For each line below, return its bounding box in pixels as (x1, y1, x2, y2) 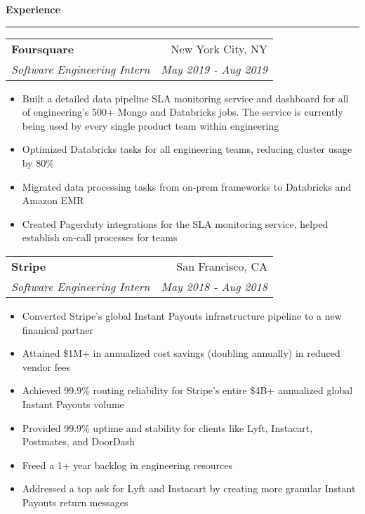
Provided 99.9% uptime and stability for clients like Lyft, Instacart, (22, 420, 313, 435)
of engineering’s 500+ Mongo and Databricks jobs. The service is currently (22, 104, 343, 119)
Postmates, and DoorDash (22, 434, 135, 449)
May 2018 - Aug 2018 (161, 278, 267, 295)
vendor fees (22, 359, 70, 374)
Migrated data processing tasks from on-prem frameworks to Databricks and (22, 179, 352, 194)
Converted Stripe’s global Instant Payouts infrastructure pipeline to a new (22, 308, 342, 323)
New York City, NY (171, 40, 267, 57)
